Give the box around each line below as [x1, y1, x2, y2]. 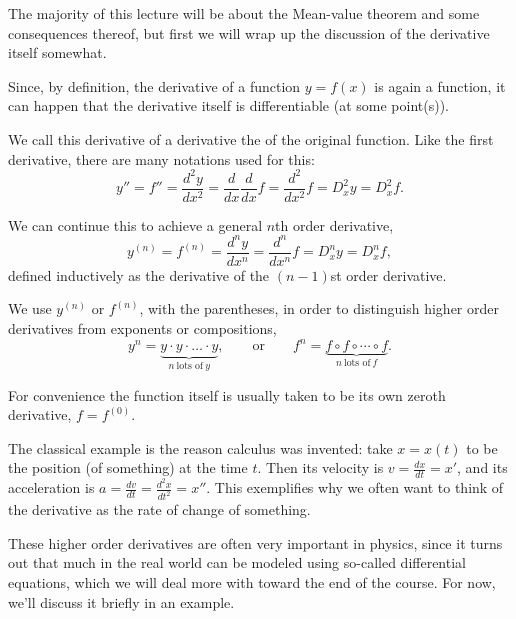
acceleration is [8, 477, 95, 498]
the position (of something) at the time [8, 457, 248, 478]
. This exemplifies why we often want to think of [206, 477, 504, 498]
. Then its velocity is [257, 457, 384, 478]
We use [8, 298, 52, 319]
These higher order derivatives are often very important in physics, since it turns [8, 532, 503, 553]
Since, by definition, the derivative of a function [8, 75, 301, 96]
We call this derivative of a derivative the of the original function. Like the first [8, 128, 494, 149]
